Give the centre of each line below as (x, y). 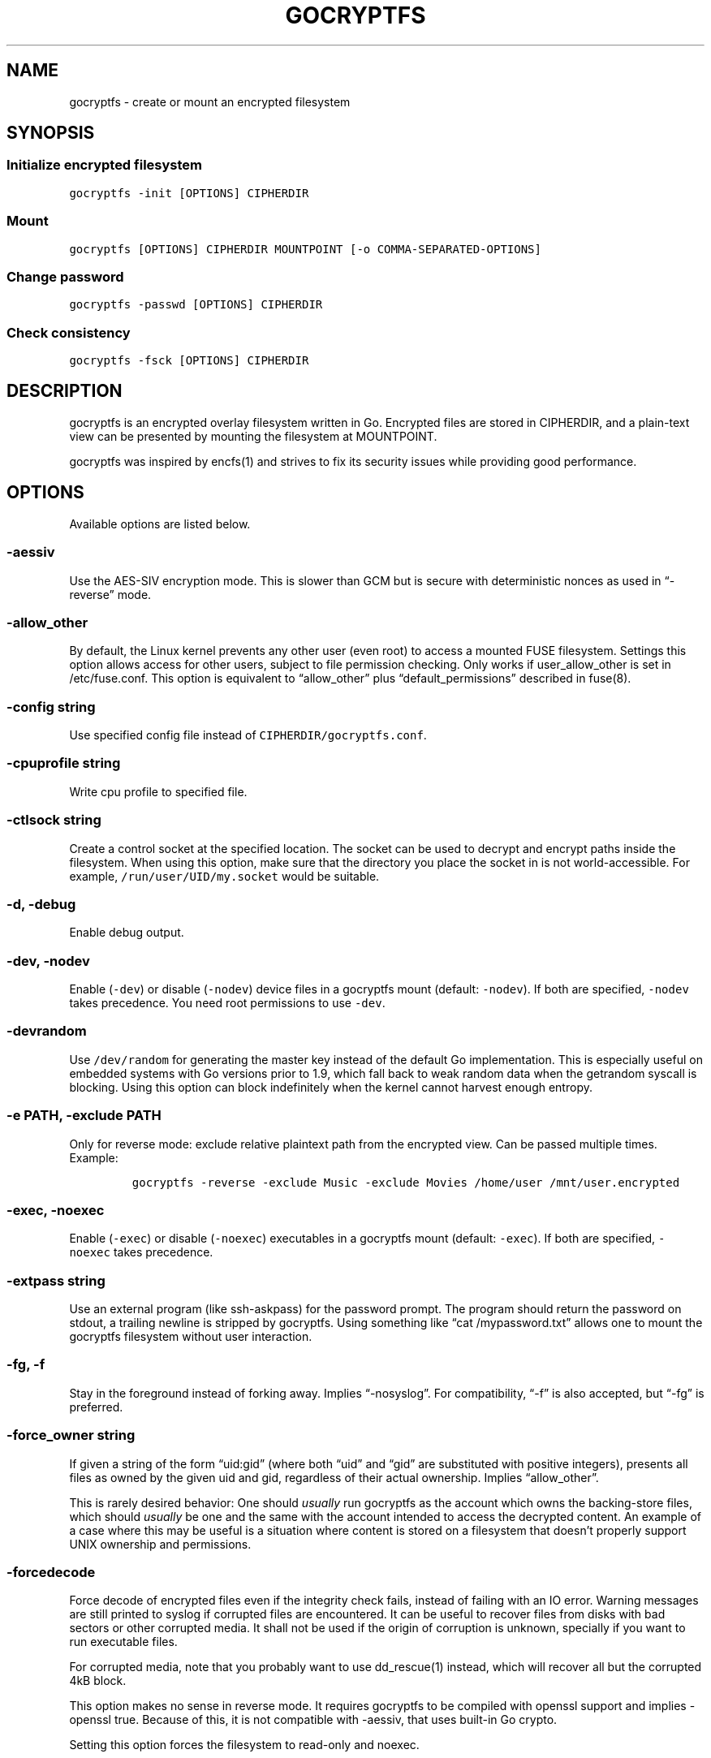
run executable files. (123, 1642)
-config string (51, 707)
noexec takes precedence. (141, 1252)
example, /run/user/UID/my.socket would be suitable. (224, 876)
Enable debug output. (127, 933)
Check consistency (69, 332)
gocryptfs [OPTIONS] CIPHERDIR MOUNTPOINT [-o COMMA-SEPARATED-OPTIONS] (305, 249)
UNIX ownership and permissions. (160, 1544)
